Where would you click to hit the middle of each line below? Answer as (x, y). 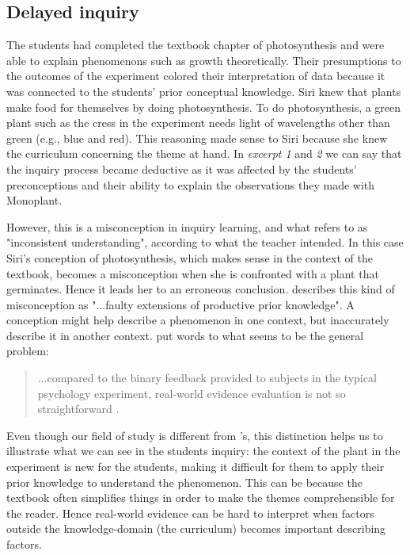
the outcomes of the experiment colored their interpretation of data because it (196, 76)
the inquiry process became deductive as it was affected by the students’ (182, 168)
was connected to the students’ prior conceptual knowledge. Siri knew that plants (204, 91)
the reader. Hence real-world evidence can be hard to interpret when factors (190, 513)
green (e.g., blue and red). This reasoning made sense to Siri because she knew (197, 138)
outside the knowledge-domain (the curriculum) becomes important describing (196, 528)
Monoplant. (34, 200)
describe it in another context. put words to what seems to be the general (185, 335)
